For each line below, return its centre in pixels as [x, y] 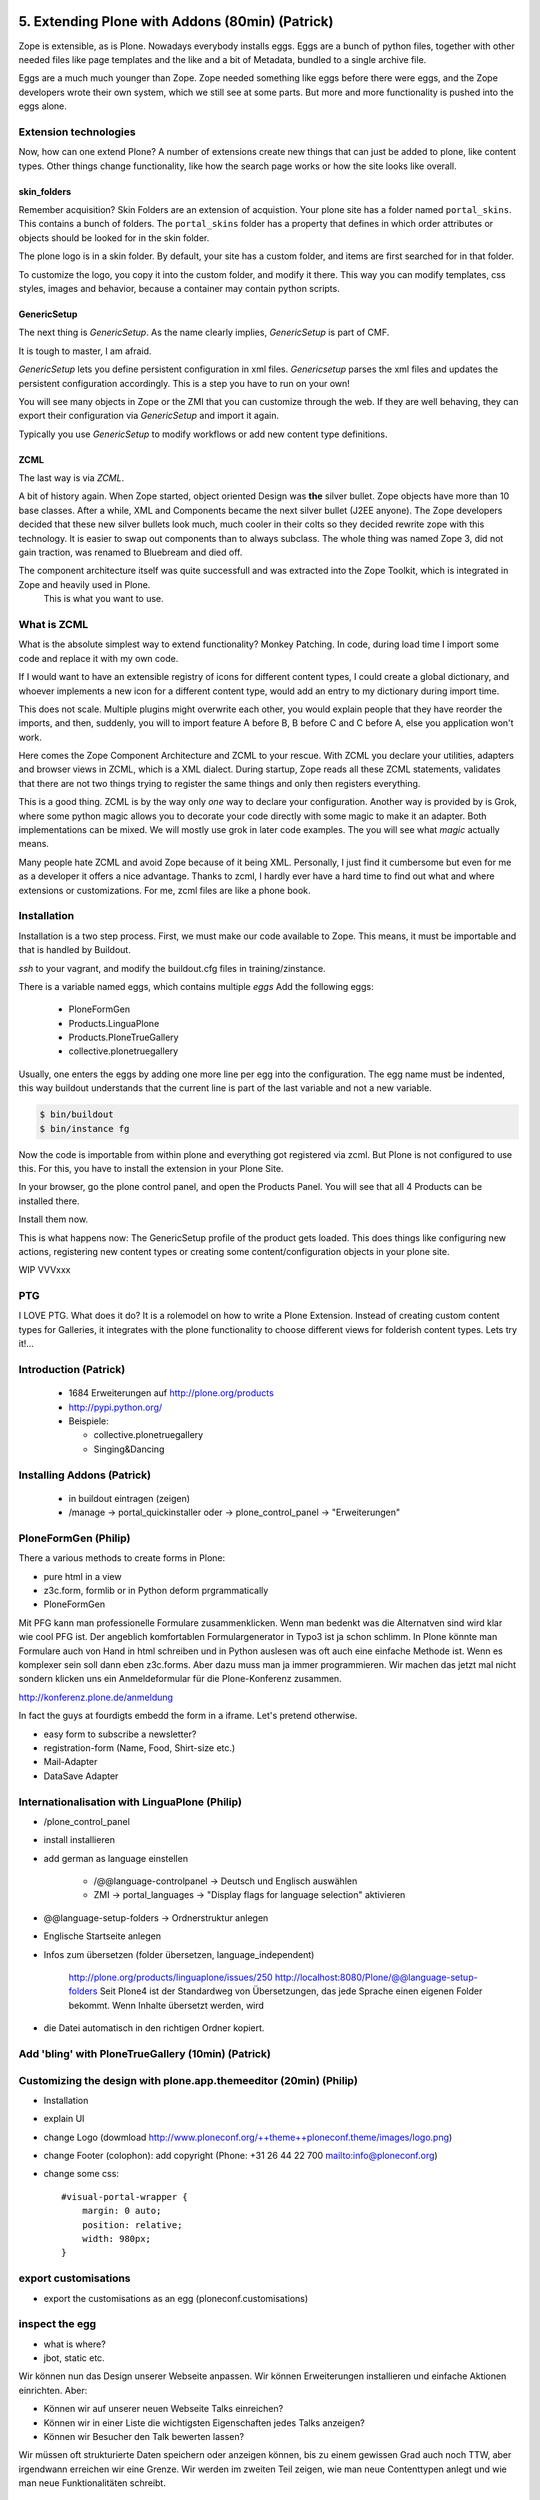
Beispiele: [88, 1421]
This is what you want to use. [103, 599]
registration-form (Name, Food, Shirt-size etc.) [139, 1747]
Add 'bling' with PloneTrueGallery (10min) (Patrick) [145, 2053]
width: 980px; [116, 2238]
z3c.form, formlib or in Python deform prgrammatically [156, 1591]
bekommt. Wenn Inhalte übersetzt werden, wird [166, 2005]
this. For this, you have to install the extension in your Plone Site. [151, 1168]
